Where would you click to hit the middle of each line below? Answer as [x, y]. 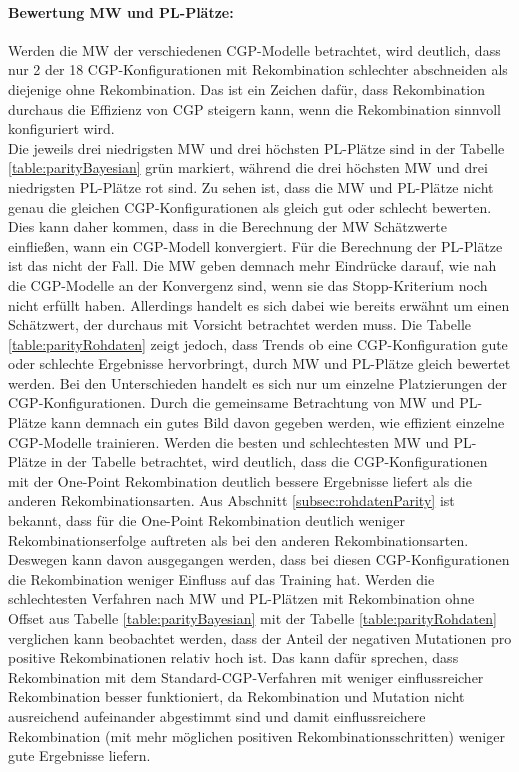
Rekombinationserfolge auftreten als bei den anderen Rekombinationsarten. [238, 539]
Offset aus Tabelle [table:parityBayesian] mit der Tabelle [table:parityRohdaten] [252, 618]
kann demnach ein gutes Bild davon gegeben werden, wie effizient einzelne [277, 422]
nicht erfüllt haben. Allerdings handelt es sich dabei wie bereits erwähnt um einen [259, 304]
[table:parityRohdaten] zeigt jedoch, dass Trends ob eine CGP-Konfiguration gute [258, 343]
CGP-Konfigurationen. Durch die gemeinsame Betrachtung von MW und [231, 402]
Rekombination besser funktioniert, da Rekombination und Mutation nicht [236, 696]
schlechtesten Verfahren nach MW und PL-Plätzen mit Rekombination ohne [241, 598]
